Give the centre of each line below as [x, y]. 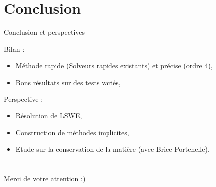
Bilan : [14, 48]
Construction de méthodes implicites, [72, 132]
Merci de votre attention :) [45, 178]
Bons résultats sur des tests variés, [68, 82]
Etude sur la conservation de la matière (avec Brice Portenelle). [112, 149]
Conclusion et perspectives [45, 32]
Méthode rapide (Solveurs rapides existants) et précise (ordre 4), [114, 65]
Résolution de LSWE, [49, 116]
